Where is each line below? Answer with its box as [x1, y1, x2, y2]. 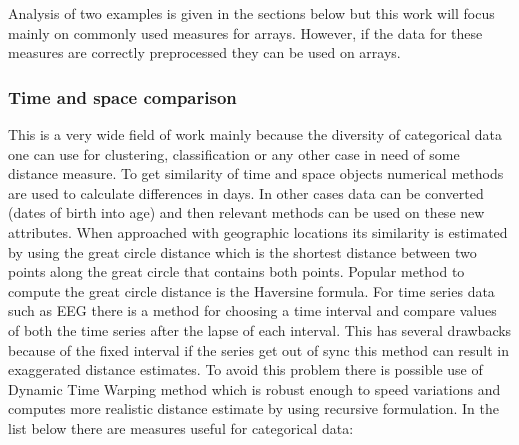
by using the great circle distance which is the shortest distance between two [8, 241, 477, 262]
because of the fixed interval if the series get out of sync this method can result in [8, 339, 510, 360]
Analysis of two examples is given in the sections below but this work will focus [8, 3, 495, 23]
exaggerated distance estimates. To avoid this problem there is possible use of [8, 359, 483, 380]
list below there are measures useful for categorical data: [8, 417, 354, 438]
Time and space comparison [8, 84, 237, 109]
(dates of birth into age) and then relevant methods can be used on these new [8, 202, 485, 223]
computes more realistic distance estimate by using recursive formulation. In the [8, 398, 500, 419]
